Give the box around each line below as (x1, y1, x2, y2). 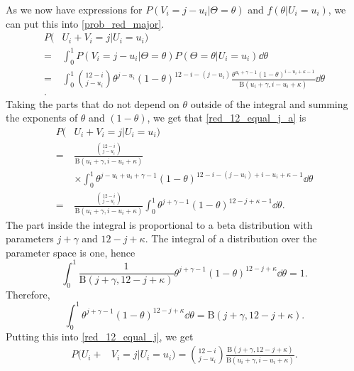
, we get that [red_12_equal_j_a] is (147, 110, 306, 125)
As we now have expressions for (6, 2, 143, 16)
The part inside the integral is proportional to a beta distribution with (6, 217, 313, 232)
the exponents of (6, 110, 78, 125)
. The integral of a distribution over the (145, 231, 317, 246)
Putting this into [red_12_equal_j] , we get (6, 328, 194, 343)
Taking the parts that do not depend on (6, 96, 179, 111)
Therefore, (6, 286, 50, 301)
